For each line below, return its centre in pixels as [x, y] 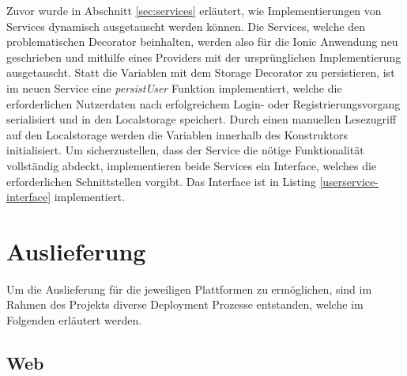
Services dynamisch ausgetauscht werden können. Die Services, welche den [186, 26]
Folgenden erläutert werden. [74, 320]
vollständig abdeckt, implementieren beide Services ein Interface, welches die [192, 165]
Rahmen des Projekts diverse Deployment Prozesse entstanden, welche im [185, 304]
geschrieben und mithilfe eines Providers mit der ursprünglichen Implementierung [204, 57]
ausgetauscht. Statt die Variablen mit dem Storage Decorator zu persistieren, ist [201, 72]
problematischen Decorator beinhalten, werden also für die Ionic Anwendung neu [202, 42]
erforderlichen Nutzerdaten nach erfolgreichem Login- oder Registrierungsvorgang [203, 103]
